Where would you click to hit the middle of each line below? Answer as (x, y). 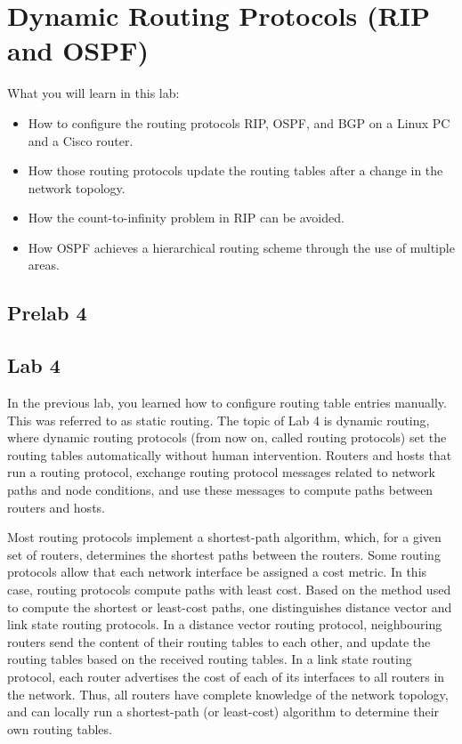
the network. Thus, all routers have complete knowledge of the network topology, (228, 694)
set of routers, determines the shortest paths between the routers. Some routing (224, 554)
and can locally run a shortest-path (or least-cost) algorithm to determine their (223, 712)
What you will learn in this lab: (93, 93)
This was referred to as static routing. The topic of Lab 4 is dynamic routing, (219, 420)
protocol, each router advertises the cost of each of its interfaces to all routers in (226, 676)
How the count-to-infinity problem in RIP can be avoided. (186, 218)
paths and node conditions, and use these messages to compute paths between (220, 490)
